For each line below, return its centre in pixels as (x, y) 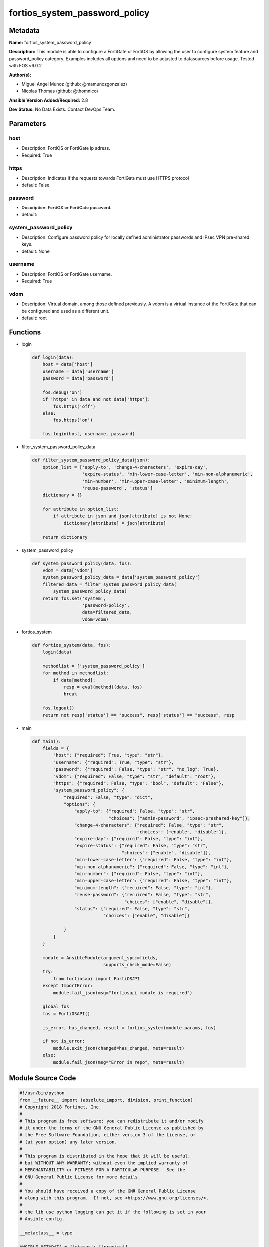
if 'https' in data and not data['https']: (96, 399)
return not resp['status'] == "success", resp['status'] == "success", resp (138, 715)
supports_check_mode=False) (137, 965)
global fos (56, 1007)
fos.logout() (59, 708)
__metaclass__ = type (46, 1233)
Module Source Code (43, 1078)
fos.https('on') (73, 420)
